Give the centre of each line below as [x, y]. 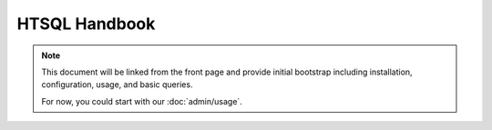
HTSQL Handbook [86, 24]
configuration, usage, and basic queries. [117, 85]
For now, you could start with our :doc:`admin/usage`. [142, 101]
